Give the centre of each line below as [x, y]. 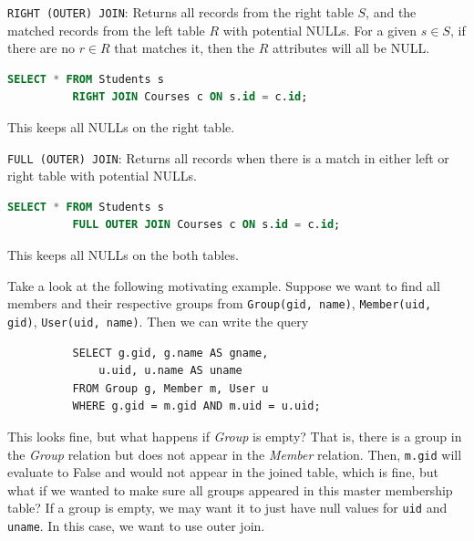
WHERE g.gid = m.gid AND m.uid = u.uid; [196, 406]
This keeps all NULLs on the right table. [121, 127]
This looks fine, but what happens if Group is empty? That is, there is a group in [235, 436]
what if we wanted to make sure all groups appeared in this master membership [230, 489]
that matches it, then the [185, 48]
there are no [41, 48]
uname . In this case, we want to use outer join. [136, 526]
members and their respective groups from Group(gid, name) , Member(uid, [220, 303]
